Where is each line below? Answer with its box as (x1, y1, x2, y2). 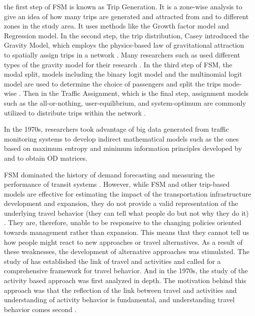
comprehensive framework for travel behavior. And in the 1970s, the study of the (4, 265, 248, 276)
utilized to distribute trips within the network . (4, 107, 146, 117)
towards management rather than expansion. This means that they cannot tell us (4, 227, 249, 237)
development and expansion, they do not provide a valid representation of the (4, 198, 238, 208)
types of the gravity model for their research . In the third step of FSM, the (4, 59, 232, 69)
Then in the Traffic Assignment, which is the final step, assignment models (23, 88, 249, 98)
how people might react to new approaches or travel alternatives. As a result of (4, 236, 243, 247)
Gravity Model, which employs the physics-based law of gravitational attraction (4, 40, 244, 50)
